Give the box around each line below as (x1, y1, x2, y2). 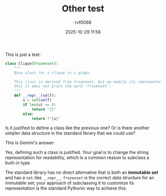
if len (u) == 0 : (23, 102, 56, 107)
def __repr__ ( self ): (14, 93, 56, 98)
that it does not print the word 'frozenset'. (14, 84, 112, 89)
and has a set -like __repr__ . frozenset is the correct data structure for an (5, 175, 154, 181)
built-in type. (5, 160, 31, 166)
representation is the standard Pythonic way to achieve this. (5, 185, 127, 191)
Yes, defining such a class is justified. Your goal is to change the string (5, 149, 149, 155)
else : (23, 111, 35, 116)
